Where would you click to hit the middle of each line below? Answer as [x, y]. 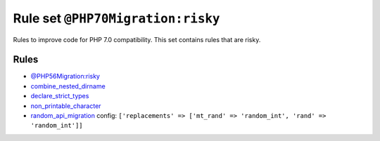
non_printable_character [66, 106]
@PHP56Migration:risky [65, 76]
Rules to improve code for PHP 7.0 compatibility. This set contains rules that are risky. [137, 39]
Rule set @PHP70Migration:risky [116, 18]
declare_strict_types [60, 96]
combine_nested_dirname [68, 86]
